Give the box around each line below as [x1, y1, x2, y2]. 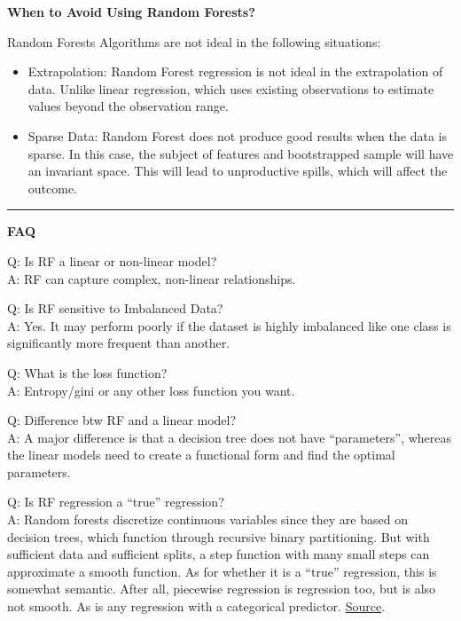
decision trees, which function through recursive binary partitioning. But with [7, 527, 430, 546]
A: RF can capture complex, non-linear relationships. [7, 269, 296, 287]
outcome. [27, 178, 78, 197]
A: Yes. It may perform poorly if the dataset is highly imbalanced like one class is [7, 316, 451, 334]
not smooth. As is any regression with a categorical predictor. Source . [7, 597, 386, 616]
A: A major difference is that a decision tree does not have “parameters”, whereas [7, 428, 452, 446]
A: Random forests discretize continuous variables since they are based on [7, 510, 408, 529]
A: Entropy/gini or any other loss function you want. [7, 381, 295, 399]
